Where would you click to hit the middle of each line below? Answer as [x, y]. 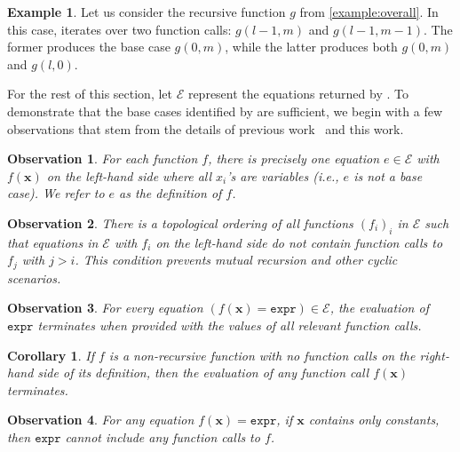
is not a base [388, 175]
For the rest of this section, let [90, 94]
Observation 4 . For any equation [101, 420]
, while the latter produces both [311, 47]
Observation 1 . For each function [103, 159]
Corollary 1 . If [51, 355]
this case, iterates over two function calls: [119, 29]
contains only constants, [374, 420]
